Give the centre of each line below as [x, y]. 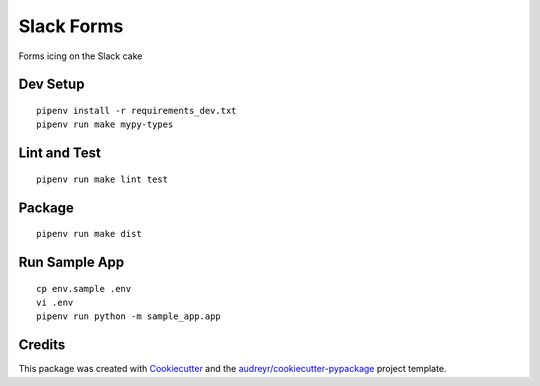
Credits [42, 345]
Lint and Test [60, 153]
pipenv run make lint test [102, 179]
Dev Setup [51, 84]
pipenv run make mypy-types [105, 124]
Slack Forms [71, 26]
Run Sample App [71, 261]
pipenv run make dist [89, 234]
